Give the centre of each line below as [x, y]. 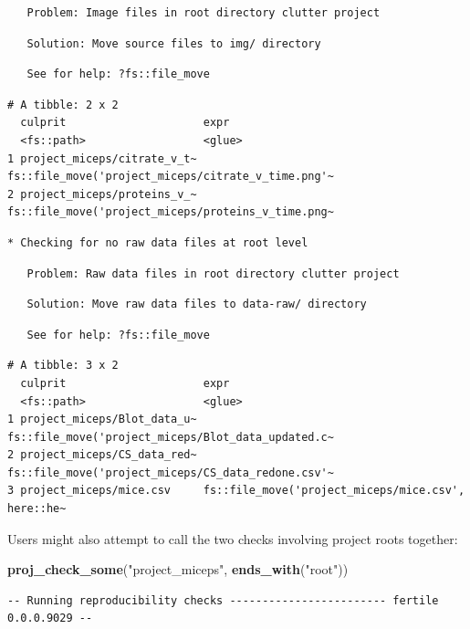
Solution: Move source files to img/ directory [174, 43]
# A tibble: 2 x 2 [63, 105]
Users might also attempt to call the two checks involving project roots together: [233, 538]
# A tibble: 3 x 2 [63, 366]
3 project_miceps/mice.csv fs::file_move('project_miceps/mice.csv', [236, 491]
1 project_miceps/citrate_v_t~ [102, 158]
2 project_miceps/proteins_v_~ [102, 194]
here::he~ [37, 509]
